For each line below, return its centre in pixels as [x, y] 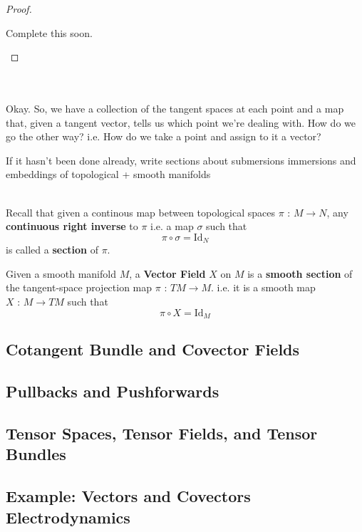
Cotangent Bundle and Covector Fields [153, 349]
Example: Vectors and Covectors [128, 496]
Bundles [36, 454]
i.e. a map [172, 226]
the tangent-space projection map [79, 287]
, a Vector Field [167, 273]
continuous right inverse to [72, 226]
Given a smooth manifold [61, 273]
